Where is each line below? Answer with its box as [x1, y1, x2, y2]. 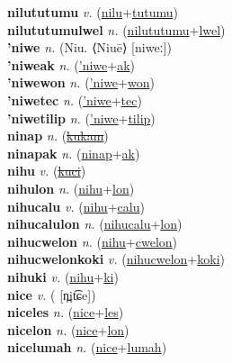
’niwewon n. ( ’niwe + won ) [7, 73, 155, 92]
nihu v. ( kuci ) [7, 161, 86, 180]
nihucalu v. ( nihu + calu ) [7, 196, 145, 215]
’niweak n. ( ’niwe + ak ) [7, 55, 135, 74]
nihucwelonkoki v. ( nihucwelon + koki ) [7, 250, 225, 268]
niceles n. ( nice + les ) [7, 303, 124, 322]
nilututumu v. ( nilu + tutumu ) [7, 3, 178, 21]
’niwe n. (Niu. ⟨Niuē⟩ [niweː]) [7, 38, 172, 57]
